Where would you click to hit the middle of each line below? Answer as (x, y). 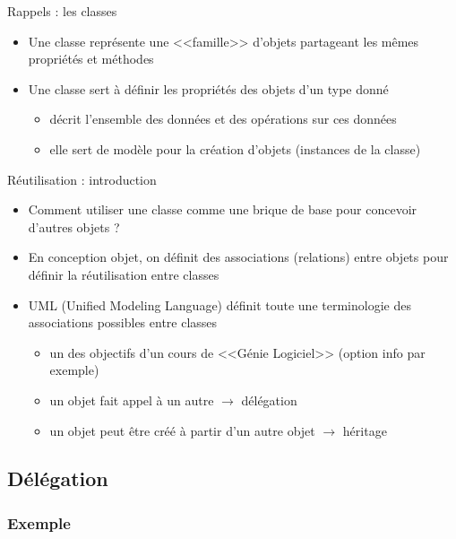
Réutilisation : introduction (82, 179)
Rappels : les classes (62, 11)
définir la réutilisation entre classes (124, 274)
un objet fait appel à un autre (132, 400)
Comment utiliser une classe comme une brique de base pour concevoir (223, 209)
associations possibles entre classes (123, 322)
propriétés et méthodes (91, 59)
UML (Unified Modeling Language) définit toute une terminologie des (219, 304)
